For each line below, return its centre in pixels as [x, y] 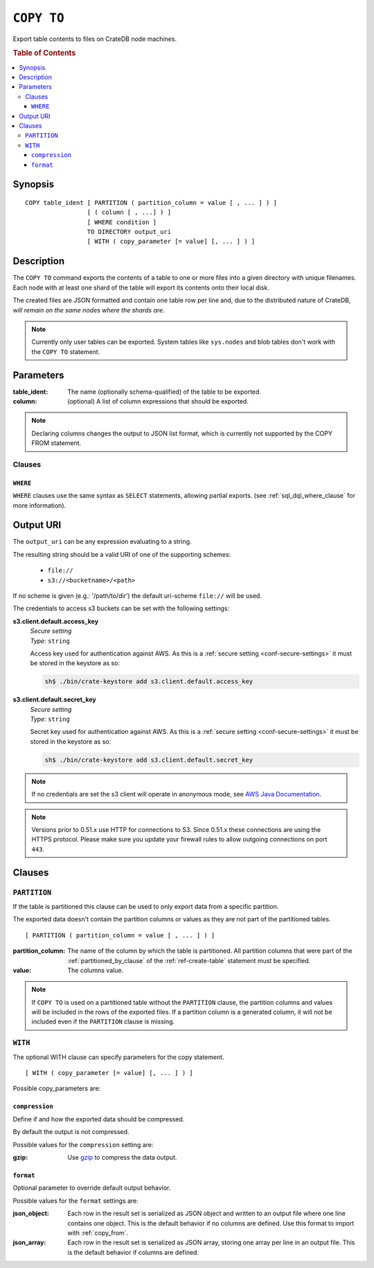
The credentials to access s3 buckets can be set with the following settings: [121, 608]
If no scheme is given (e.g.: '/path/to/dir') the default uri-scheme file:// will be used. [137, 596]
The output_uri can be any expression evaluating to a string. [102, 542]
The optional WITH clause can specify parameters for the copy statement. [118, 1057]
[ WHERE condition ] [122, 222]
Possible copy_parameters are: [57, 1088]
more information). [39, 505]
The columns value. [96, 970]
